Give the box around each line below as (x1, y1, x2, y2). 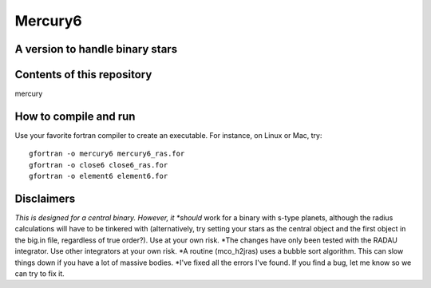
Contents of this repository (14, 68, 152, 81)
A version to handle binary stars (14, 42, 178, 56)
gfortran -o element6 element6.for (29, 172, 168, 181)
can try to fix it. (14, 269, 65, 278)
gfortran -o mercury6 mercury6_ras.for (29, 149, 185, 159)
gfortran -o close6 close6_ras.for (29, 160, 168, 169)
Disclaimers (14, 191, 76, 205)
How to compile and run (14, 109, 136, 123)
